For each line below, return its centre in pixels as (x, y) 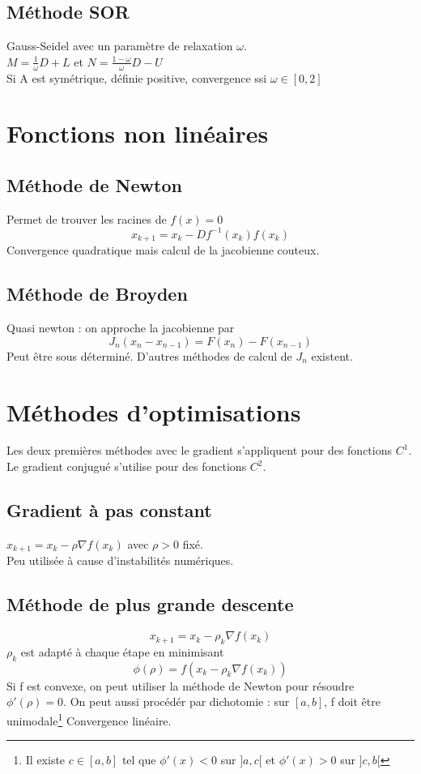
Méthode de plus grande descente (150, 604)
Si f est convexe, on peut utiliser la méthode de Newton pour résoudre (181, 685)
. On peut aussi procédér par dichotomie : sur (176, 701)
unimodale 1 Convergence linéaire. (89, 719)
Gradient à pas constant (109, 510)
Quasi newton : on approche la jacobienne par (121, 328)
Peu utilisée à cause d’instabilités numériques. (120, 560)
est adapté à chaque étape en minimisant (122, 651)
